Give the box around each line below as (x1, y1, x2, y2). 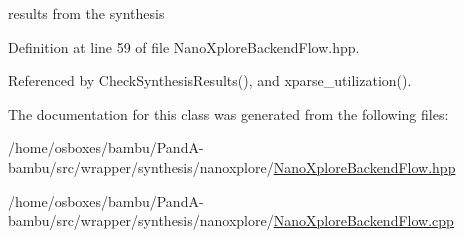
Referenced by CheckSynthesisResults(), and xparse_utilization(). (8, 70, 412, 91)
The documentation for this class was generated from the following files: (8, 103, 449, 124)
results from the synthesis (8, 3, 165, 23)
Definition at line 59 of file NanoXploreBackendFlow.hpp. (8, 36, 360, 57)
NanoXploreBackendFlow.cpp (273, 210, 454, 231)
